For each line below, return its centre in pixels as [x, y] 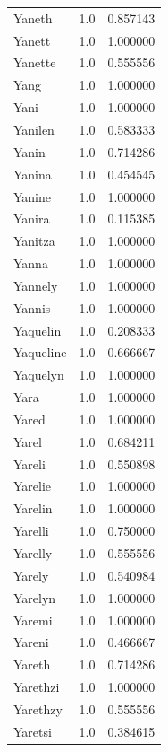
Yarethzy [38, 708]
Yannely [36, 285]
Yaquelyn [39, 375]
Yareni [31, 642]
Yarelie [33, 486]
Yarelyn [35, 597]
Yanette [35, 62]
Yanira [32, 219]
